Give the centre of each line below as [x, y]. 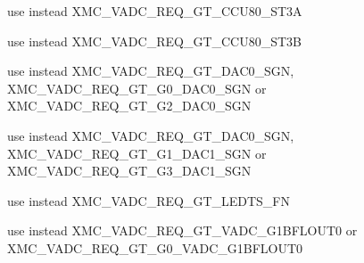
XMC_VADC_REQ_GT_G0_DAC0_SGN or [137, 88]
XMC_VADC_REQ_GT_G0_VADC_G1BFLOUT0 [155, 247]
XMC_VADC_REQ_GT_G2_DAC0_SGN [129, 106]
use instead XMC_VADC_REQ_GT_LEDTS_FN [149, 200]
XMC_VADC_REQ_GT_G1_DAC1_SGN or [137, 153]
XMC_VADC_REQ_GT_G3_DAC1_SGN [129, 171]
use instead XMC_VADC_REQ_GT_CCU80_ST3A [155, 11]
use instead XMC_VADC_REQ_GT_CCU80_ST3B [155, 41]
